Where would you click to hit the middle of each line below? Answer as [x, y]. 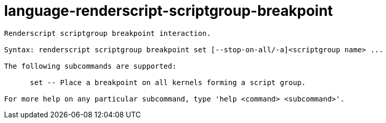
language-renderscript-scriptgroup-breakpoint [169, 11]
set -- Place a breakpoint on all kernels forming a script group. [168, 82]
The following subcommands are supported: [90, 66]
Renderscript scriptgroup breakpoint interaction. [108, 33]
